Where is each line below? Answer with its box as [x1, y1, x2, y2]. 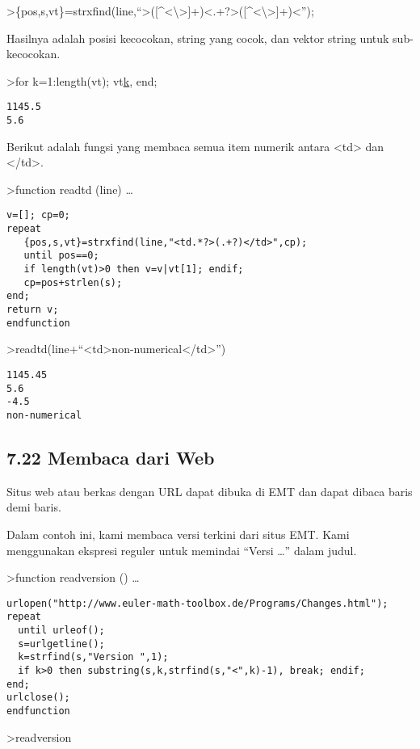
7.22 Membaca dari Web [6, 444, 215, 469]
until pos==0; [23, 250, 99, 262]
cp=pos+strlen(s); [23, 276, 123, 288]
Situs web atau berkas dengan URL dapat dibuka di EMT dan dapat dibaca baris [6, 482, 413, 499]
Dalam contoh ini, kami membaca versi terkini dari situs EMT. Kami [6, 525, 350, 542]
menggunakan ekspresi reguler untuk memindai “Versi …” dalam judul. [6, 541, 357, 558]
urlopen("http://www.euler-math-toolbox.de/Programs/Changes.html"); [6, 597, 388, 609]
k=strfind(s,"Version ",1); [18, 651, 169, 663]
